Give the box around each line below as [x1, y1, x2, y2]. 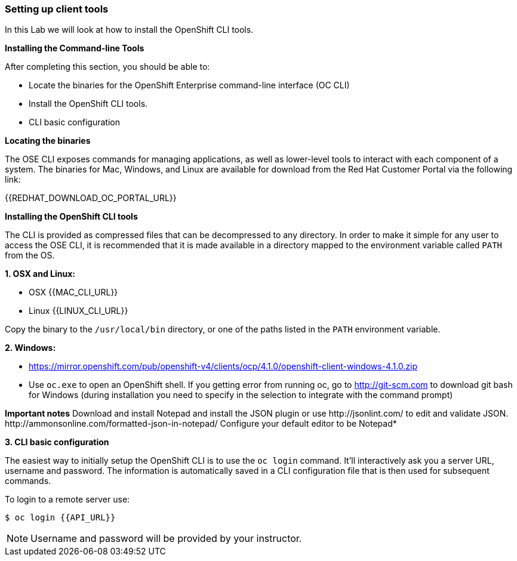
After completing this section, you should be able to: [5, 61, 210, 72]
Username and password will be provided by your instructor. [30, 532, 302, 545]
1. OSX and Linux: [5, 269, 75, 279]
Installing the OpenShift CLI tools [5, 211, 138, 222]
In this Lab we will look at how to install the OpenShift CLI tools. [5, 24, 254, 35]
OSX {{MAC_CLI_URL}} [29, 287, 118, 298]
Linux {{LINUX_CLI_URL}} [29, 306, 128, 316]
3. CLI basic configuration [5, 437, 109, 448]
